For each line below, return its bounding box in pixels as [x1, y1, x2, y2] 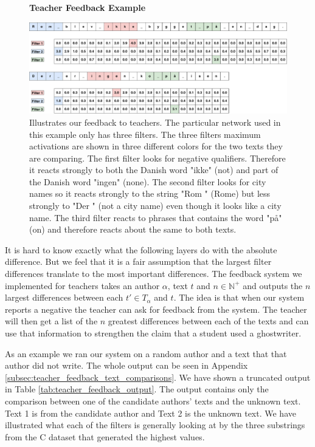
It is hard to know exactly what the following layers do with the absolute [5, 243, 277, 256]
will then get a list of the [5, 315, 98, 327]
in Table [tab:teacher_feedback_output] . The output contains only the [5, 383, 269, 395]
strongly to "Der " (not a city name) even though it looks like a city [29, 199, 282, 212]
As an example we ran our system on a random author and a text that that [5, 347, 287, 360]
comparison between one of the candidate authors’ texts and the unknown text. [5, 394, 301, 407]
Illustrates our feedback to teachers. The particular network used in [29, 115, 281, 128]
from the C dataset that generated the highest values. [5, 430, 205, 443]
